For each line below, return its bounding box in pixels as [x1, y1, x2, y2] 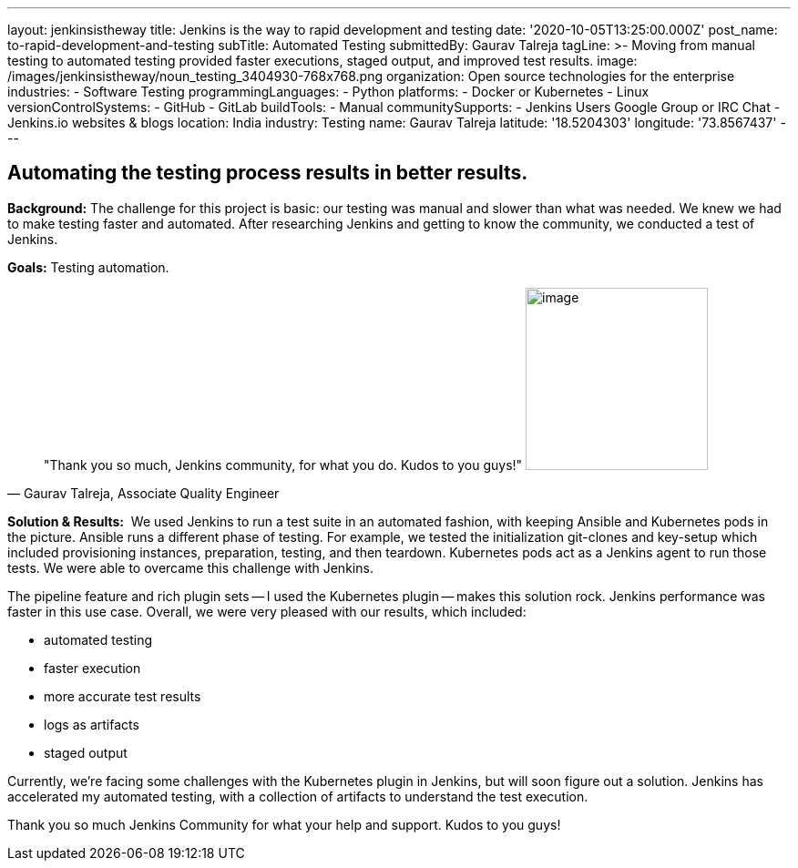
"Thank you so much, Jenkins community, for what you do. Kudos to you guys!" [44, 456, 523, 473]
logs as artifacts [44, 716, 139, 732]
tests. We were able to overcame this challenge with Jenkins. [7, 559, 373, 576]
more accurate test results [44, 688, 201, 704]
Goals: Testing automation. [7, 259, 169, 275]
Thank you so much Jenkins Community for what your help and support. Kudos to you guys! [7, 816, 561, 832]
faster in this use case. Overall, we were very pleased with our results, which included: [7, 603, 527, 619]
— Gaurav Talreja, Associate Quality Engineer [7, 485, 280, 501]
